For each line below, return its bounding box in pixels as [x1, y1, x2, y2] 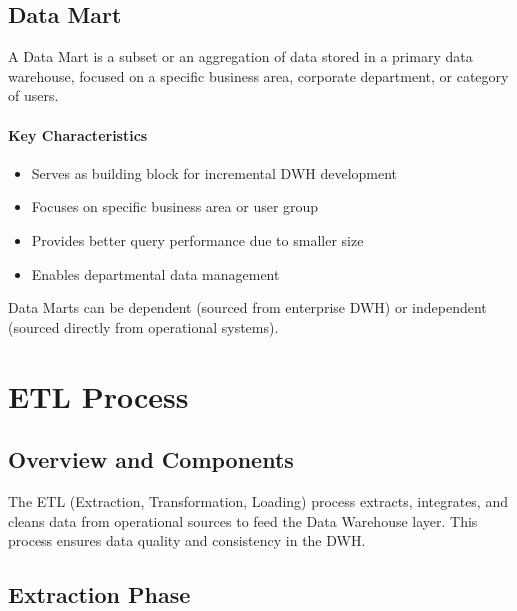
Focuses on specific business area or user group [31, 196, 319, 217]
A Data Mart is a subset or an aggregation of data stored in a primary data [8, 46, 473, 67]
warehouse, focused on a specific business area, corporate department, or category [8, 65, 509, 86]
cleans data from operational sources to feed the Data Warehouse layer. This [8, 510, 478, 531]
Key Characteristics [8, 124, 148, 145]
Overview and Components [8, 444, 294, 475]
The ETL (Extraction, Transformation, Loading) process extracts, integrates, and [8, 490, 508, 511]
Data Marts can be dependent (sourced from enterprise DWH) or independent [8, 297, 487, 318]
